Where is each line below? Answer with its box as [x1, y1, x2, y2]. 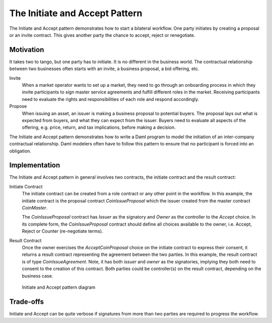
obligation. [9, 148, 31, 154]
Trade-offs [9, 297, 44, 306]
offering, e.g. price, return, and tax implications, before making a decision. [22, 124, 176, 131]
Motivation [9, 45, 44, 54]
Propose [9, 103, 27, 110]
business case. [22, 273, 53, 279]
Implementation [9, 161, 60, 170]
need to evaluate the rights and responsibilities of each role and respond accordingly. [22, 96, 199, 102]
